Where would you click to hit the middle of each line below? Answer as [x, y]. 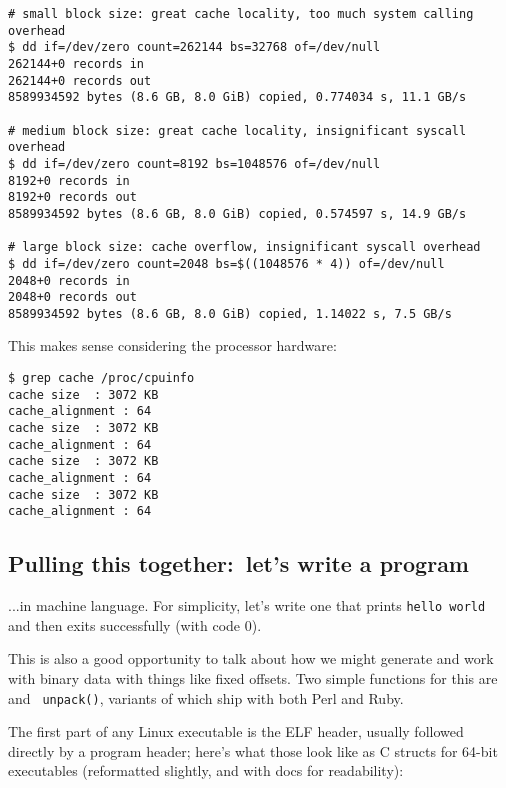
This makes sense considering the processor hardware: [172, 345]
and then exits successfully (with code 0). [135, 624]
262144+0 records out [80, 80]
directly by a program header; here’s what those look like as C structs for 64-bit [253, 750]
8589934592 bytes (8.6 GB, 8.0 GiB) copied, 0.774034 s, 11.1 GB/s [237, 97]
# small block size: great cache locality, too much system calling [241, 14]
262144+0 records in [76, 63]
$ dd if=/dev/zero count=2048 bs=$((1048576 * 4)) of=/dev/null [226, 263]
